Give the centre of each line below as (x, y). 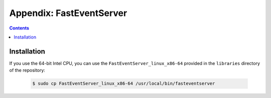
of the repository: (27, 70)
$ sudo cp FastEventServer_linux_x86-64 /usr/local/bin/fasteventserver (124, 83)
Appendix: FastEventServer (68, 13)
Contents (19, 28)
